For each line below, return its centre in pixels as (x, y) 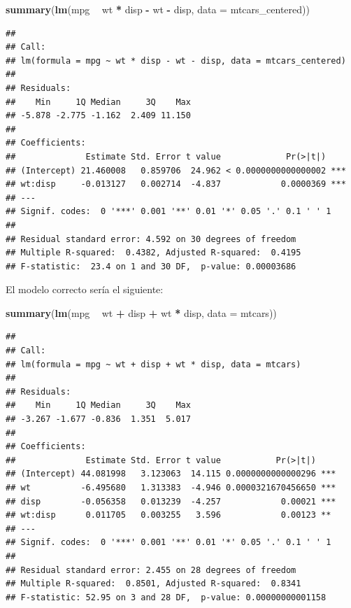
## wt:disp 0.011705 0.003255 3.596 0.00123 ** (169, 515)
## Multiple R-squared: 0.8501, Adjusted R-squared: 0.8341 (153, 584)
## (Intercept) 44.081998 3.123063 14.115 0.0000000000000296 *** (171, 474)
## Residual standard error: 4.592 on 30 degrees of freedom (151, 239)
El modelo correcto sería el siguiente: (85, 289)
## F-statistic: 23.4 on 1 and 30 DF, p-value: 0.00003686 (151, 266)
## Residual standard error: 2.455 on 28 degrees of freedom (151, 570)
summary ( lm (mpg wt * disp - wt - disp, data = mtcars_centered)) (158, 9)
